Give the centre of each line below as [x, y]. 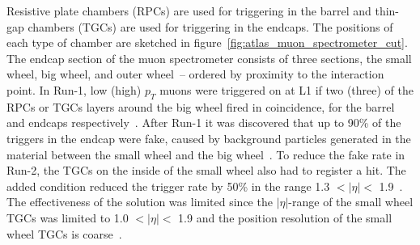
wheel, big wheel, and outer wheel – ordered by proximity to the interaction [195, 74]
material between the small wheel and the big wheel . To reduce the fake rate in [206, 154]
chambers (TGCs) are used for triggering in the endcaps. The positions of [210, 26]
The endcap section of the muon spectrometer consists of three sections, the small [209, 58]
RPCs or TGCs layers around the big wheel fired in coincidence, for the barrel [201, 106]
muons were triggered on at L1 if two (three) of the [287, 89]
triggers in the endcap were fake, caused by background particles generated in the [209, 138]
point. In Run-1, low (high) [74, 89]
